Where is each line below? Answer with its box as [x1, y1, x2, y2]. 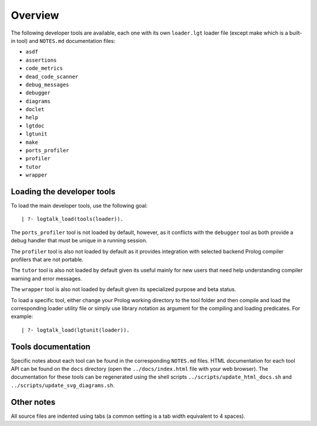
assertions [25, 56, 57, 63]
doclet [25, 106, 45, 113]
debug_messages [25, 81, 70, 88]
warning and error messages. [11, 275, 82, 282]
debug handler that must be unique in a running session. [11, 237, 148, 244]
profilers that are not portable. [11, 256, 84, 263]
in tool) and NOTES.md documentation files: [11, 37, 116, 44]
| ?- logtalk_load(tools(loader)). [21, 216, 124, 222]
